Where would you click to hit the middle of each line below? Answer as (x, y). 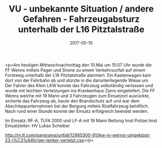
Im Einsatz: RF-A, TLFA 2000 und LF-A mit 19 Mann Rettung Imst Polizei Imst (81, 120)
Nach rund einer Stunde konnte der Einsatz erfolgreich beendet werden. (77, 111)
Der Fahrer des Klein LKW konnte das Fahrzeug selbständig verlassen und (79, 85)
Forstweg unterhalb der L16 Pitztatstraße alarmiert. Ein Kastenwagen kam (78, 75)
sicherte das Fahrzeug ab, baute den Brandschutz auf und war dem (72, 101)
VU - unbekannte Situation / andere (81, 9)
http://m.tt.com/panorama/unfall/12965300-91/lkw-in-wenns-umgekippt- (78, 135)
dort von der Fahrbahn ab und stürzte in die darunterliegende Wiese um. (77, 80)
